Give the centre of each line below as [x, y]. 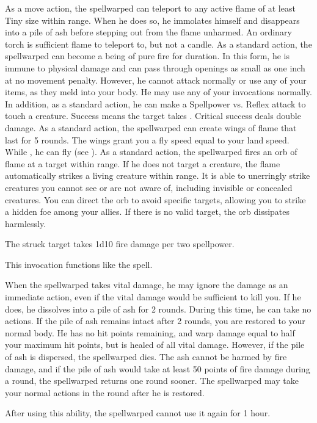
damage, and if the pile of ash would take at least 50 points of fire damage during [158, 368]
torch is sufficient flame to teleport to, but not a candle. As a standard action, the [158, 44]
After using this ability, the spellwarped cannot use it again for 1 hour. [138, 413]
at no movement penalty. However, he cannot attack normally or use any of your [156, 80]
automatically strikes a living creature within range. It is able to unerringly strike [158, 175]
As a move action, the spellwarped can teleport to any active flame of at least [150, 8]
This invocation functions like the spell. [79, 264]
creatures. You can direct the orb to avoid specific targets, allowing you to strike [155, 199]
